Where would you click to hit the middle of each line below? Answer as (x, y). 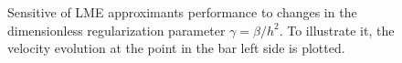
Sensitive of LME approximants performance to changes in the (182, 12)
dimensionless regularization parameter (116, 30)
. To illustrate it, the (337, 30)
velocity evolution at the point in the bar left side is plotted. (176, 48)
